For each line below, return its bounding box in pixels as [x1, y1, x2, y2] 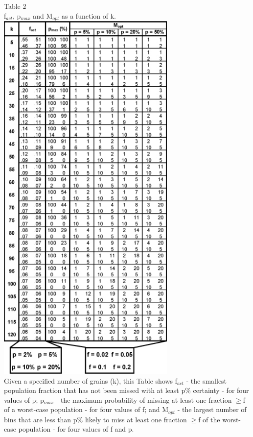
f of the [198, 414, 220, 424]
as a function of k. [62, 10, 116, 21]
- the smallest [186, 375, 227, 386]
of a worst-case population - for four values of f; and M [4, 404, 168, 414]
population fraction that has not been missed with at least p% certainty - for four [4, 385, 249, 395]
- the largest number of [177, 404, 247, 414]
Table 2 [4, 1, 26, 11]
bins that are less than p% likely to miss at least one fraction [4, 414, 187, 424]
